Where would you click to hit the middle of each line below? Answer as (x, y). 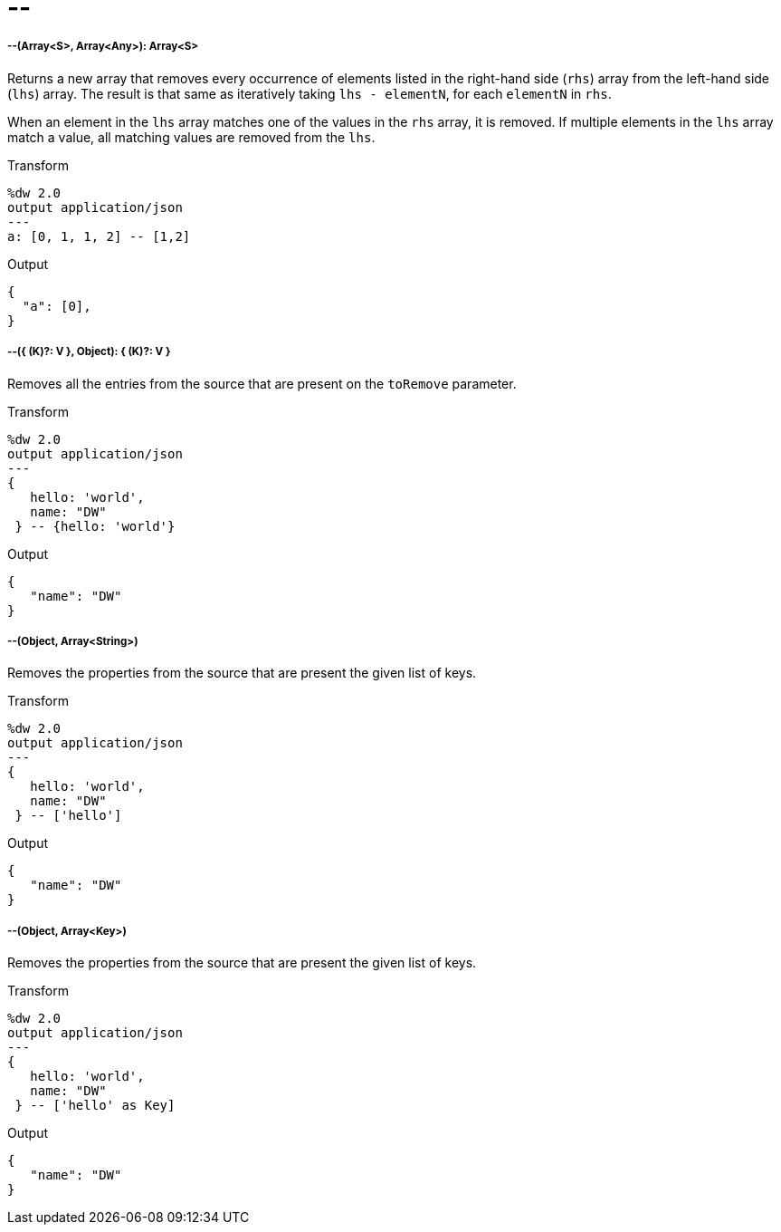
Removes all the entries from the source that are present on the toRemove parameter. (262, 383)
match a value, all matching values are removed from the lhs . (191, 137)
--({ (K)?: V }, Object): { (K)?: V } (89, 352)
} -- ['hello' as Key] (95, 1106)
